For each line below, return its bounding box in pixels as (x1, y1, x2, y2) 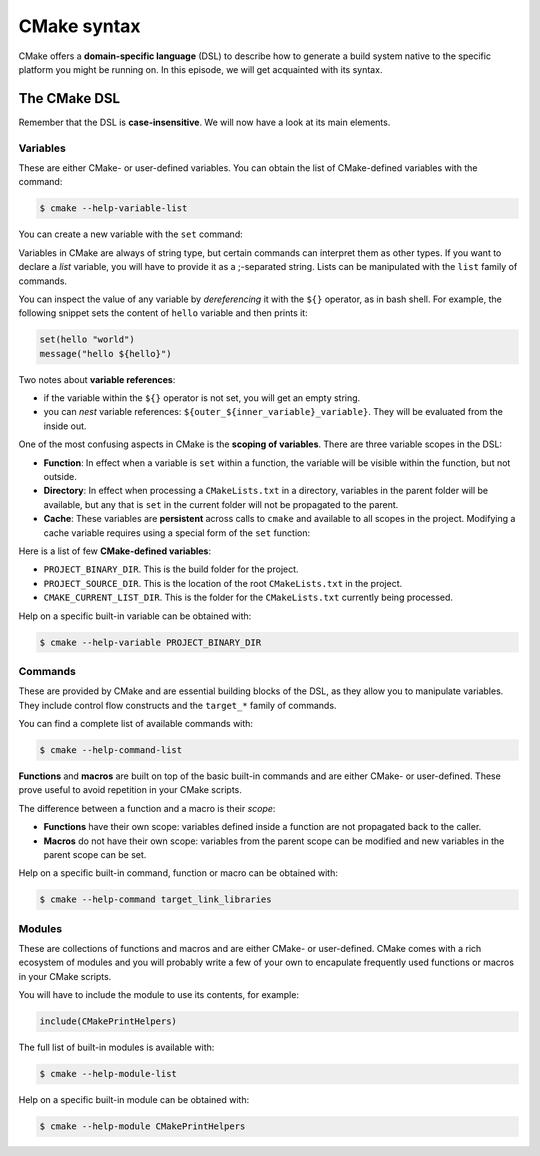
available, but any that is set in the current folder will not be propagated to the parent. (43, 498, 399, 510)
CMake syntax (18, 15, 141, 37)
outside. (43, 471, 77, 482)
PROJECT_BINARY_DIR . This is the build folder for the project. (43, 563, 299, 575)
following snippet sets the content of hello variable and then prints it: (18, 307, 309, 319)
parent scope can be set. (43, 848, 147, 860)
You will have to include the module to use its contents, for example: (18, 989, 300, 1001)
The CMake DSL (18, 90, 120, 107)
